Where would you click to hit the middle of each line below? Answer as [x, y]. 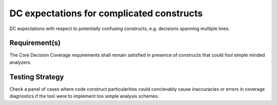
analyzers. [21, 62]
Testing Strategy [37, 77]
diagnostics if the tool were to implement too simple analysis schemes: [84, 96]
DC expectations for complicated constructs [106, 13]
